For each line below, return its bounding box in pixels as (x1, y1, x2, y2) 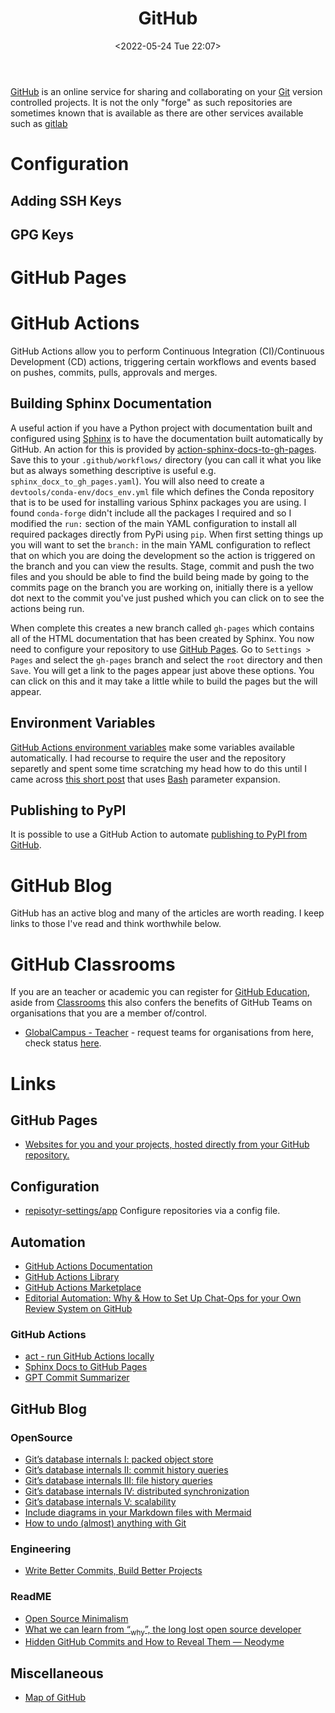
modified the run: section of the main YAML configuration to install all (10, 517, 297, 529)
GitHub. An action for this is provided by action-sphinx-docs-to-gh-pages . (10, 443, 317, 455)
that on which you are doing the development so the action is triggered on (10, 549, 316, 561)
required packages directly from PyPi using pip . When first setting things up (10, 528, 324, 540)
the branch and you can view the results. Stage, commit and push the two (10, 560, 315, 572)
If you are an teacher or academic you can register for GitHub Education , (10, 986, 310, 998)
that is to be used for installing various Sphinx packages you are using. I (10, 496, 307, 508)
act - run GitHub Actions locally (24, 1350, 155, 1362)
